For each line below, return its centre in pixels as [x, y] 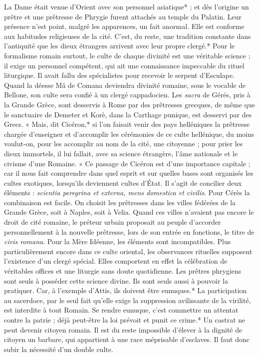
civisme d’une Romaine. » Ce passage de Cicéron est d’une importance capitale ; [127, 163]
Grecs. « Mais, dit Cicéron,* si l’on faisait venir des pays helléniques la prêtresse [127, 124]
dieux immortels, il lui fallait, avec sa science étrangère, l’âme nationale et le [121, 153]
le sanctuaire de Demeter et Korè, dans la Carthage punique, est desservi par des [128, 114]
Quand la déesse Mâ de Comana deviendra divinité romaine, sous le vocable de [125, 85]
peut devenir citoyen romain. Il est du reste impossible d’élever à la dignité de [123, 329]
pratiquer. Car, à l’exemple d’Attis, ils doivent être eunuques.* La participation [126, 290]
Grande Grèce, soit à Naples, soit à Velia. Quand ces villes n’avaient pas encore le [129, 212]
